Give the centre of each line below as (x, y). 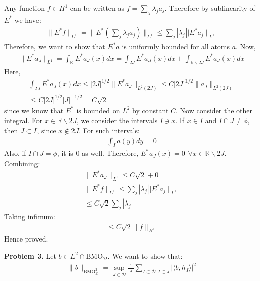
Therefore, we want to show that (55, 46)
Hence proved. (26, 239)
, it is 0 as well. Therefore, (98, 153)
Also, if (15, 153)
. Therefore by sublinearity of (210, 8)
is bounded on (98, 110)
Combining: (22, 163)
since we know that (34, 110)
